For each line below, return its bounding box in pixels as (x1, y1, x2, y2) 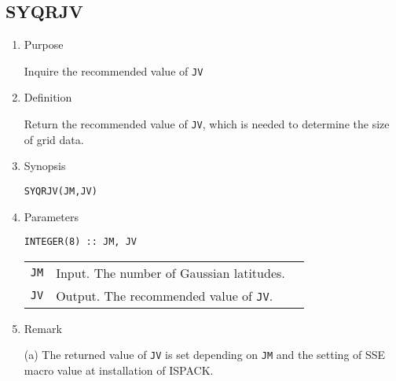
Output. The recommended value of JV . (56, 286, 273, 305)
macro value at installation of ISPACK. (24, 362, 214, 379)
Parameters (24, 208, 79, 224)
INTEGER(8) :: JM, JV (24, 236, 137, 248)
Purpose (24, 36, 64, 53)
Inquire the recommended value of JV (24, 62, 203, 79)
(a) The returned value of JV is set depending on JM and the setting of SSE (24, 346, 386, 363)
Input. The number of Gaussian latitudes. (56, 263, 285, 282)
